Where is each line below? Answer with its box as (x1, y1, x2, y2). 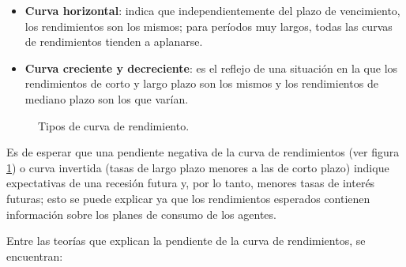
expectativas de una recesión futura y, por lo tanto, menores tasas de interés (6, 175, 375, 191)
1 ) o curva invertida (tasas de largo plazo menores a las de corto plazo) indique (6, 159, 389, 175)
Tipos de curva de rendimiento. (38, 117, 190, 133)
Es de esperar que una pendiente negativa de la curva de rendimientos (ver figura (6, 144, 400, 160)
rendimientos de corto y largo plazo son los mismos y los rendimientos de (24, 75, 378, 92)
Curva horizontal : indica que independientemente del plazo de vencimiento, (24, 2, 400, 18)
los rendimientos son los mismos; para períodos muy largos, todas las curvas (24, 17, 393, 34)
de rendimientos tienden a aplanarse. (24, 33, 203, 50)
